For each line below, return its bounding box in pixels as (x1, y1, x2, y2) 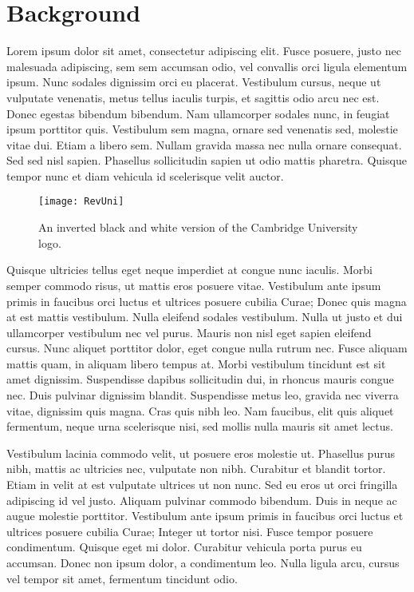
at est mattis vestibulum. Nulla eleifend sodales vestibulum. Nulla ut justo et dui (6, 308, 403, 325)
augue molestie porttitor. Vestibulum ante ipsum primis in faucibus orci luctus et (6, 507, 404, 524)
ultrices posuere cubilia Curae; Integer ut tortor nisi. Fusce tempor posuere (6, 522, 373, 539)
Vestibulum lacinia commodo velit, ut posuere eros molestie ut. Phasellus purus (6, 444, 395, 461)
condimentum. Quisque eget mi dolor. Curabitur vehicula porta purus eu (6, 538, 362, 555)
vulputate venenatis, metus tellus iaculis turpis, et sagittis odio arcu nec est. (6, 89, 380, 105)
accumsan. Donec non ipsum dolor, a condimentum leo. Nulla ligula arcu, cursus (6, 554, 400, 570)
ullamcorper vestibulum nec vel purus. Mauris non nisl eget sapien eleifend (6, 324, 372, 340)
